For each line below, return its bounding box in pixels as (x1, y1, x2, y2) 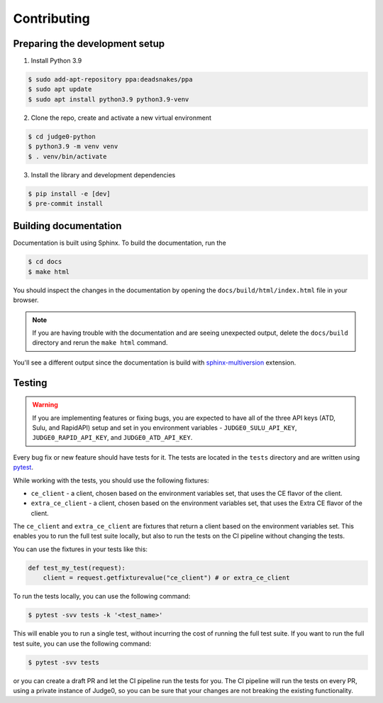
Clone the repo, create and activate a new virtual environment (30, 114, 212, 122)
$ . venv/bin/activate (28, 153, 107, 160)
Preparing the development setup (13, 38, 165, 50)
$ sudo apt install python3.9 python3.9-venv (28, 95, 189, 103)
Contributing (13, 11, 90, 26)
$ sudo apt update (28, 85, 92, 94)
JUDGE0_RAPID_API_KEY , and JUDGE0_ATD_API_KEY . (32, 433, 193, 442)
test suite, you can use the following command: (13, 639, 152, 648)
